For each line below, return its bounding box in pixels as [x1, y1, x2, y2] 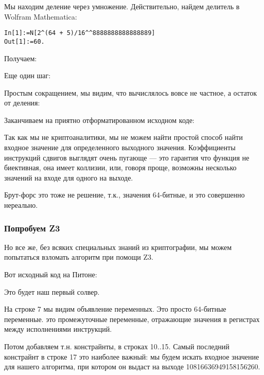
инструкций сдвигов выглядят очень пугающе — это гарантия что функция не [4, 152, 250, 163]
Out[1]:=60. [4, 38, 45, 45]
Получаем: [4, 52, 37, 63]
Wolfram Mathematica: [4, 11, 77, 22]
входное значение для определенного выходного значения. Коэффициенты [4, 142, 236, 153]
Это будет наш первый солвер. [4, 286, 100, 297]
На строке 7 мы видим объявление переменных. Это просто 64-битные [4, 303, 226, 314]
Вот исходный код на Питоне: [4, 269, 97, 280]
